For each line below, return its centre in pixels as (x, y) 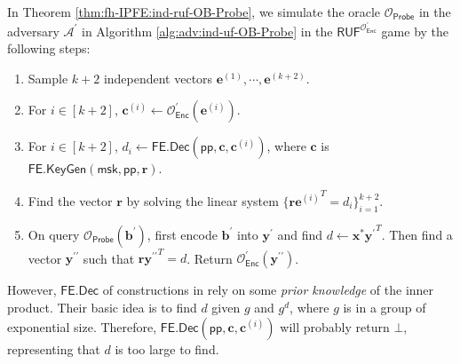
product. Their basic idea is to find (102, 307)
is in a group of (385, 307)
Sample (48, 78)
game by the (415, 31)
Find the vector (70, 201)
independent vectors (158, 78)
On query (54, 234)
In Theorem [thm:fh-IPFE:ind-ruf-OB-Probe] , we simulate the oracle (194, 12)
